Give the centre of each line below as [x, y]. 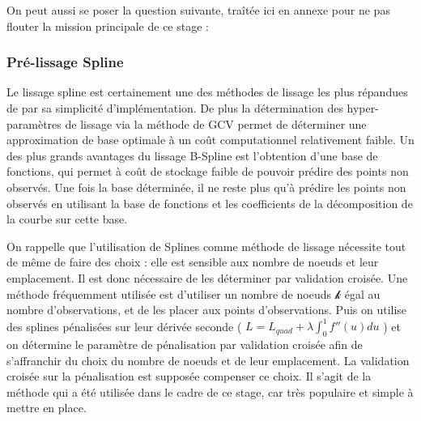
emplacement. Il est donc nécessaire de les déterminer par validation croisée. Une [207, 277]
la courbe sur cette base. [67, 219]
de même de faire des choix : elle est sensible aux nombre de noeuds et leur [193, 262]
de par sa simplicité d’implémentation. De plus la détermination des [175, 108]
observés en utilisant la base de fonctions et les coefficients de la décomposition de [210, 203]
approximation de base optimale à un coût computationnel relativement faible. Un [210, 140]
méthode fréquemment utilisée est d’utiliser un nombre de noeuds [169, 293]
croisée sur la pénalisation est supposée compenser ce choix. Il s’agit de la [189, 376]
